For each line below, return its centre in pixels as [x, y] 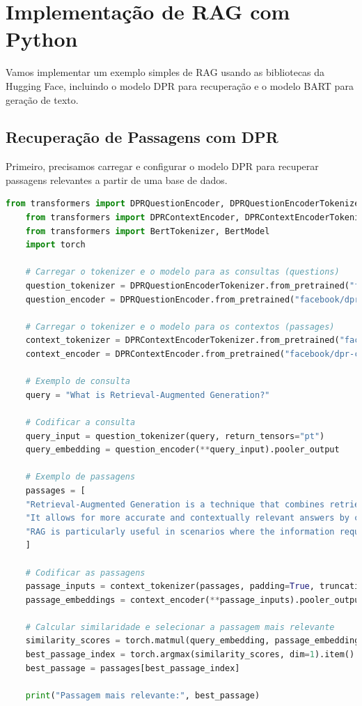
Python [42, 39]
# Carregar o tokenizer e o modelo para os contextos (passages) [180, 327]
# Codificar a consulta [80, 422]
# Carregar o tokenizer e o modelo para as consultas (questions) [182, 272]
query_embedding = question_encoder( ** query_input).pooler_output [182, 450]
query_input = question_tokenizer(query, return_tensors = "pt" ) [175, 436]
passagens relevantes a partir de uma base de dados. [117, 179]
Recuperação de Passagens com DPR [142, 137]
